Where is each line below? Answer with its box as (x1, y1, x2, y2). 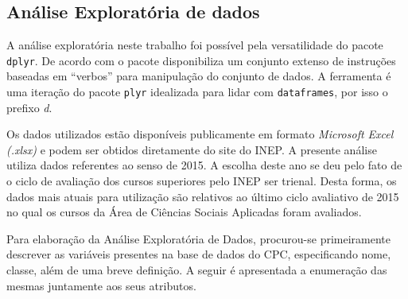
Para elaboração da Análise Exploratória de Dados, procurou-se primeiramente (6, 230, 391, 247)
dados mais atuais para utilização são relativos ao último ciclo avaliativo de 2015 (6, 188, 399, 204)
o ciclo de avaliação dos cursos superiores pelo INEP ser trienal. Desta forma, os (6, 173, 397, 189)
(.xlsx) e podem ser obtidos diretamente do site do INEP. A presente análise (6, 141, 377, 157)
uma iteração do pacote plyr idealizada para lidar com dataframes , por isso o (6, 83, 388, 100)
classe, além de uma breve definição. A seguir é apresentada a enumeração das (6, 262, 387, 278)
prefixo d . (6, 99, 52, 115)
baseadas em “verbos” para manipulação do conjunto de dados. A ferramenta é (6, 68, 391, 84)
